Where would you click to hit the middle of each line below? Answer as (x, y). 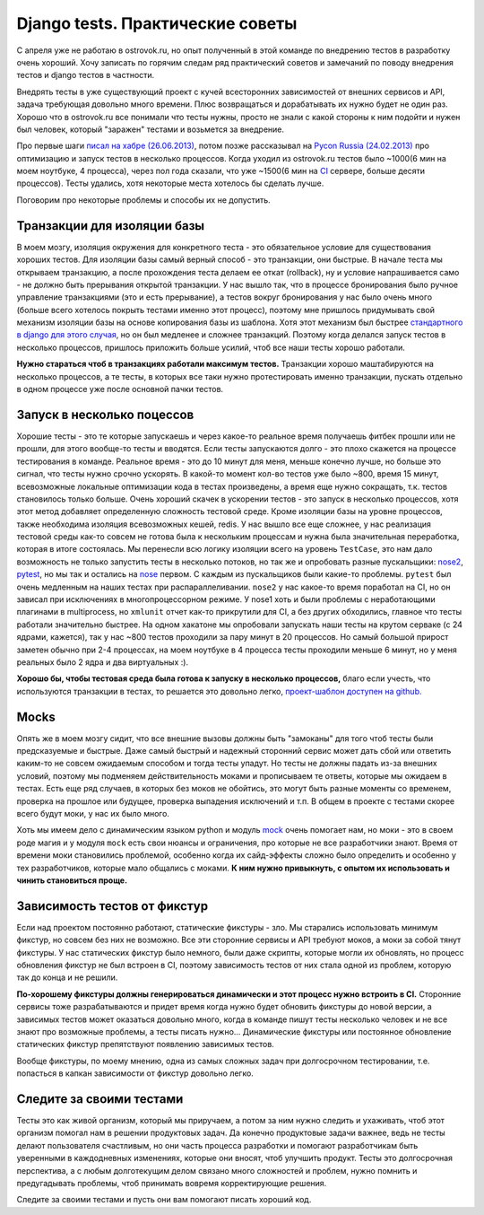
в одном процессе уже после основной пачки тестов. (120, 389)
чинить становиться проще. (72, 880)
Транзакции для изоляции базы (111, 226)
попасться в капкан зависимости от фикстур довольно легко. (135, 1073)
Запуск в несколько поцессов (105, 414)
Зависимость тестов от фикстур (112, 906)
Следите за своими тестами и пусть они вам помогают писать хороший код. (164, 1200)
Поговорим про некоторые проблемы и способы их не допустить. (143, 200)
